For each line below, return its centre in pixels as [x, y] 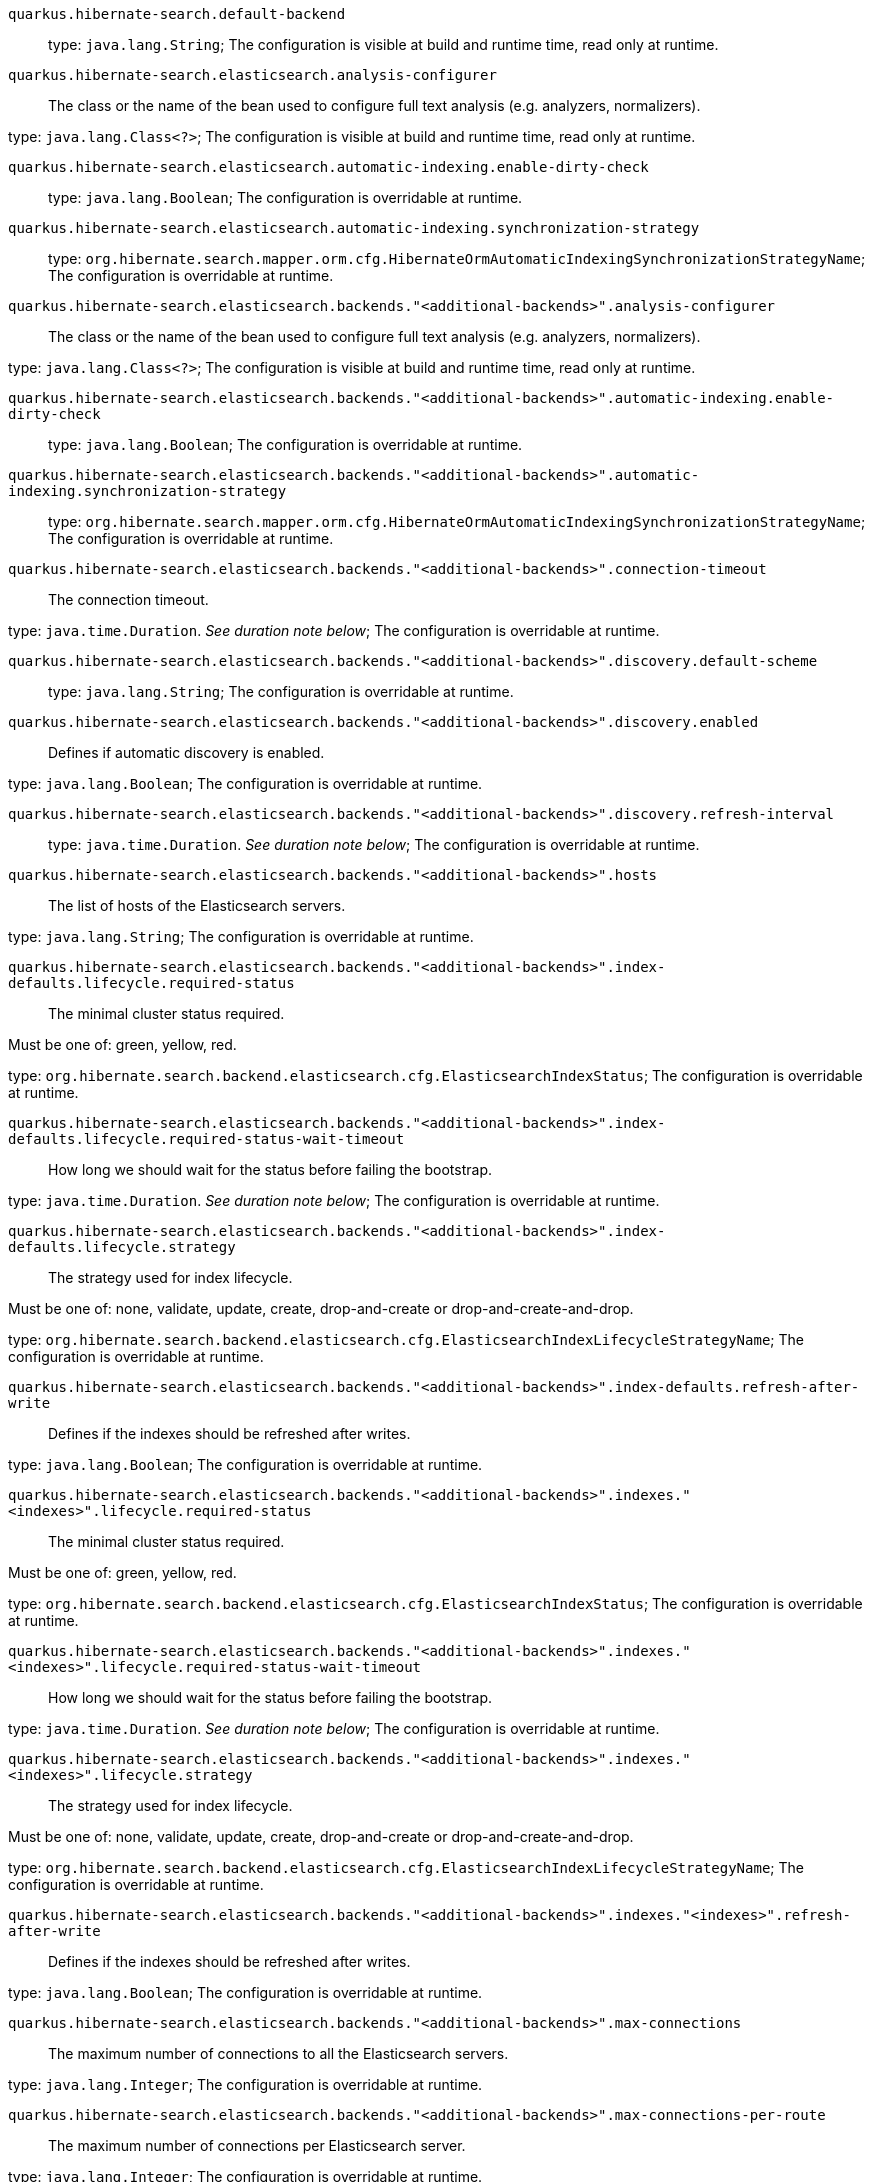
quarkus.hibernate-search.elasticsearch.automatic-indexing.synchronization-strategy [354, 228]
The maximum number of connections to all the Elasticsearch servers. [278, 2053]
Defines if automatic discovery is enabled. [186, 752]
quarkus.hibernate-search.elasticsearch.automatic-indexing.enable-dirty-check [328, 167]
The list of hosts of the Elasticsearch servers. [197, 905]
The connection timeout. [128, 599]
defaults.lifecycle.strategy [122, 1247]
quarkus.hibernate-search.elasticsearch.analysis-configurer [252, 75]
